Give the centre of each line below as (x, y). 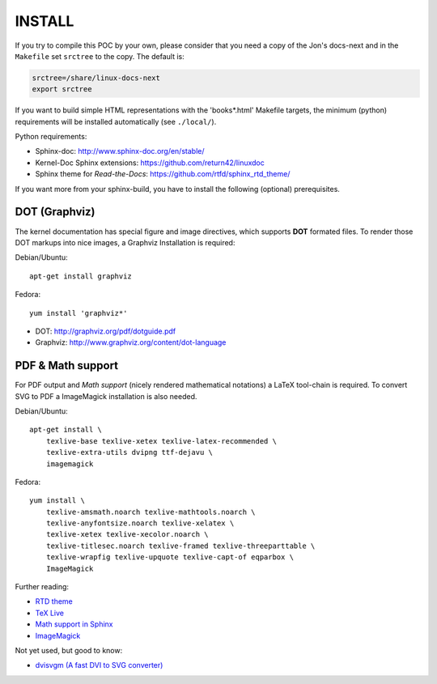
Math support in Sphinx (74, 624)
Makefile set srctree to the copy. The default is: (100, 56)
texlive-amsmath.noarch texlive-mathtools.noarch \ (151, 512)
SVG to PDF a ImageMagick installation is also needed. (106, 396)
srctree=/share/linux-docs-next (96, 78)
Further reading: (42, 587)
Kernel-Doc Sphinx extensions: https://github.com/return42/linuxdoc (150, 163)
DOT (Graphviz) (55, 212)
